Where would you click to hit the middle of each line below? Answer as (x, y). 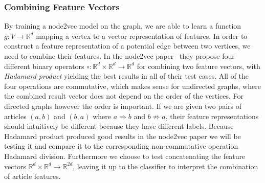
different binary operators (44, 66)
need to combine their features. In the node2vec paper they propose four (119, 56)
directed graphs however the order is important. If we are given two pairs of (123, 106)
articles (15, 116)
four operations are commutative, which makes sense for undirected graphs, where (132, 86)
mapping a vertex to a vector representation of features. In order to (142, 36)
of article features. (32, 176)
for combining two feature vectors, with (198, 66)
